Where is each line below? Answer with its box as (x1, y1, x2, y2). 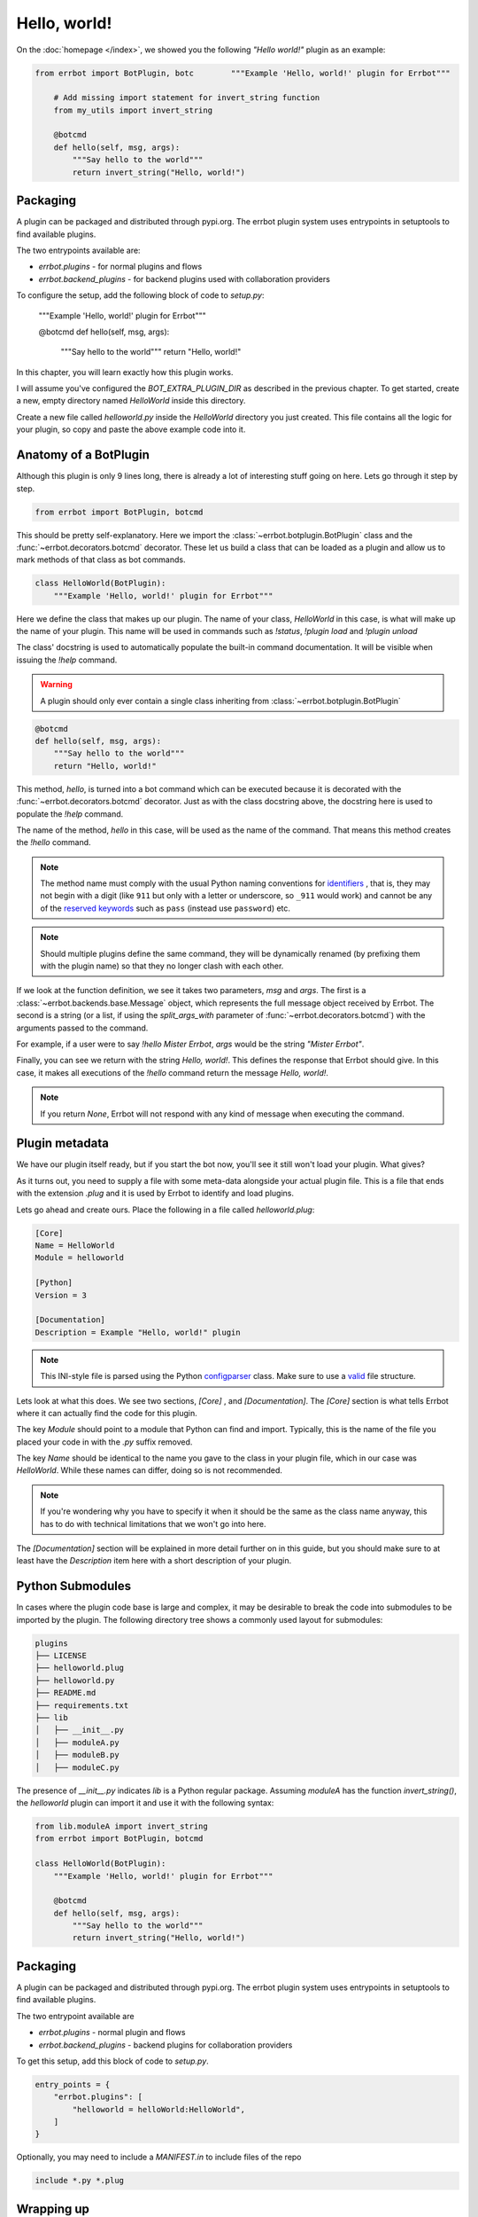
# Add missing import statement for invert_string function (53, 93, 320, 103)
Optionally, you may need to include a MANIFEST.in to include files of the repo (16, 2151, 302, 2163)
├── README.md (35, 1688, 96, 1698)
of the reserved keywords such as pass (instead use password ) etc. (40, 903, 291, 913)
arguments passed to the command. (16, 1022, 149, 1033)
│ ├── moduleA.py (35, 1737, 119, 1747)
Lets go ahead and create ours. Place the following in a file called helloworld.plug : (16, 1204, 315, 1215)
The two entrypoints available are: (16, 245, 141, 255)
